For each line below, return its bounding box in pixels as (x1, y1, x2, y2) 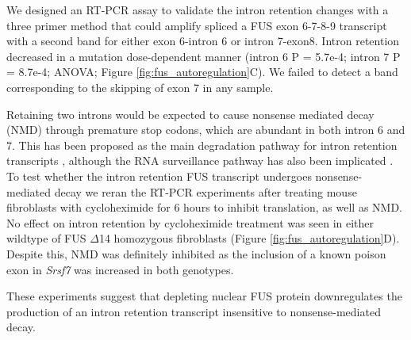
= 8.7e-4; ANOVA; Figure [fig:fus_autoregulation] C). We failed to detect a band (6, 63, 398, 80)
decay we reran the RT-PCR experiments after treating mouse (54, 183, 357, 200)
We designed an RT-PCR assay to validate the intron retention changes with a (6, 2, 389, 17)
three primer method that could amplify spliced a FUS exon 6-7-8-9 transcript (6, 17, 387, 33)
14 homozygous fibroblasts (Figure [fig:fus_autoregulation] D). (98, 230, 400, 246)
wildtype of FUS (6, 230, 86, 246)
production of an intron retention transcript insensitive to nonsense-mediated (6, 303, 381, 319)
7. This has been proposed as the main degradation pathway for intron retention (6, 136, 398, 153)
